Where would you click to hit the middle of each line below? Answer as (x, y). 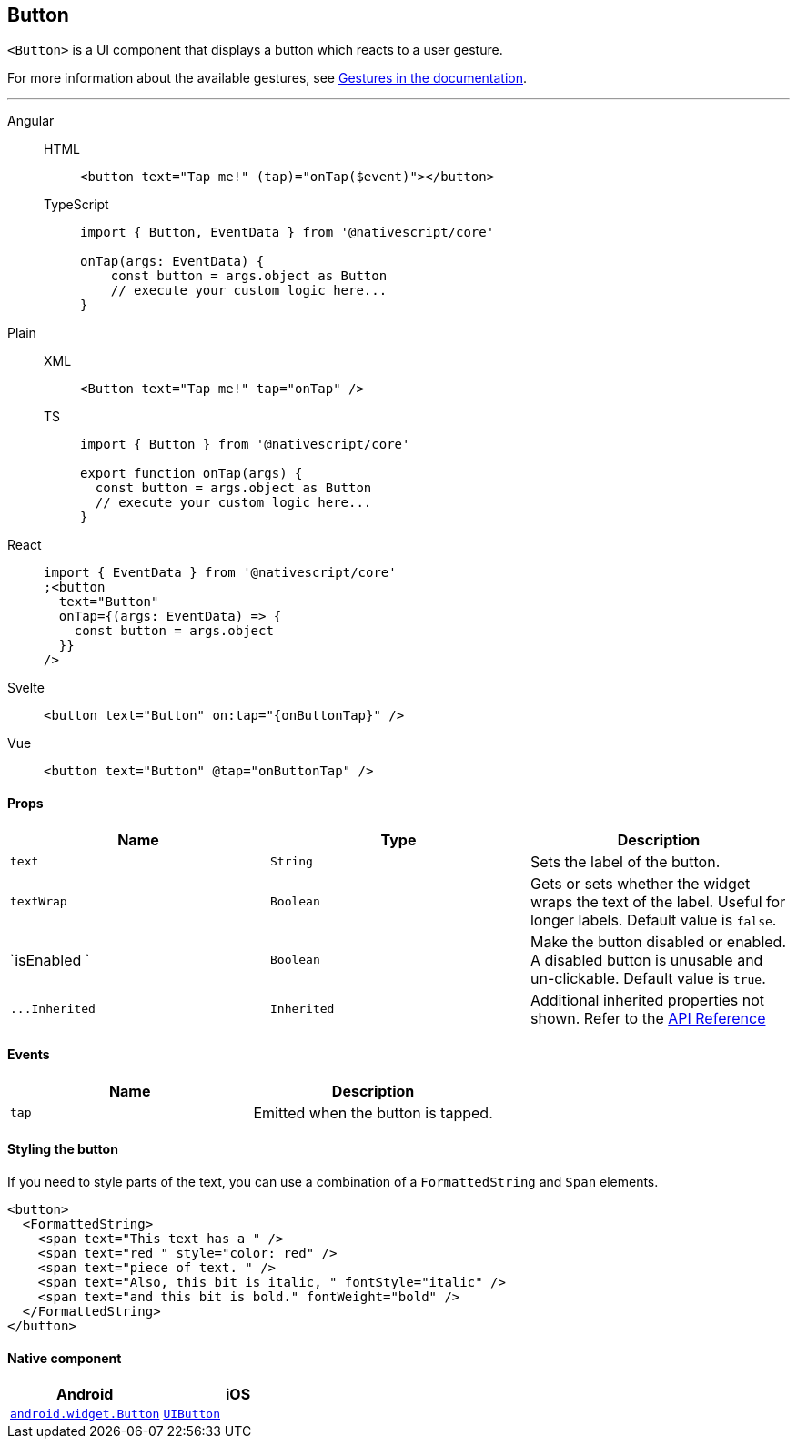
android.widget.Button (85, 1414)
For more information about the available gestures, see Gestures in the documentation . (267, 78)
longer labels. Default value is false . (653, 920)
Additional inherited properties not (647, 1000)
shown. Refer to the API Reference (648, 1018)
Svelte (26, 688)
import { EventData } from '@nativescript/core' (220, 573)
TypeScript (76, 205)
